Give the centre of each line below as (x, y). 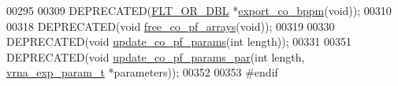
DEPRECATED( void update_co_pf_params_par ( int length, (156, 56)
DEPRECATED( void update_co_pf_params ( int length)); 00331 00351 (179, 41)
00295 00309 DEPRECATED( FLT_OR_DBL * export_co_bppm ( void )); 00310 (199, 10)
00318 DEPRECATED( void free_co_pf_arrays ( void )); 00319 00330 (171, 26)
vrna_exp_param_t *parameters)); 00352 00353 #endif (142, 72)
